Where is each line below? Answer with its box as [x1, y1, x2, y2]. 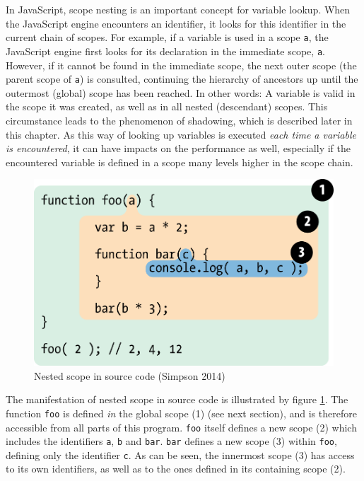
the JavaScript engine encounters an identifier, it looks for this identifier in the [6, 16, 346, 30]
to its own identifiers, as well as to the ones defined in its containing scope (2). [6, 461, 346, 476]
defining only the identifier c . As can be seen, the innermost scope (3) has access [6, 447, 355, 462]
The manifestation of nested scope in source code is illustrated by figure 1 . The [6, 392, 348, 407]
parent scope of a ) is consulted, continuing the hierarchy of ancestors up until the [6, 71, 358, 86]
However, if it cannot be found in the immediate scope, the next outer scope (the [6, 57, 357, 72]
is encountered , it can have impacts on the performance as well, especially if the [6, 141, 351, 156]
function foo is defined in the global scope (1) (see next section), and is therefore [6, 405, 357, 420]
